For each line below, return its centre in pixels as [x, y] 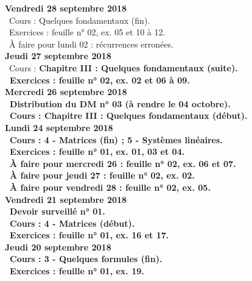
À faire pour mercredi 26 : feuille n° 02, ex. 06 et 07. [123, 163]
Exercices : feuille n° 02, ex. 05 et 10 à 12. [87, 32]
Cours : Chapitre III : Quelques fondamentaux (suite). [123, 67]
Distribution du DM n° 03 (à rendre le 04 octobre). [120, 103]
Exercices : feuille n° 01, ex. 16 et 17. [89, 235]
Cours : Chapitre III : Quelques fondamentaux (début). [129, 116]
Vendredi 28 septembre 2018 [66, 8]
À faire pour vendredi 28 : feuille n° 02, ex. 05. [110, 187]
